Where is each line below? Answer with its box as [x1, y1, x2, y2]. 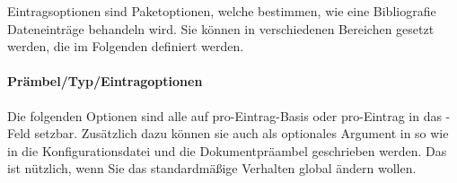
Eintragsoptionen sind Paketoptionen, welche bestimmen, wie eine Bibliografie [7, 2, 436, 20]
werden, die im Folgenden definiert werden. [7, 37, 244, 56]
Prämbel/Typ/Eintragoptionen [7, 72, 203, 91]
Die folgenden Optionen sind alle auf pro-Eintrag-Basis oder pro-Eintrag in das [7, 106, 442, 125]
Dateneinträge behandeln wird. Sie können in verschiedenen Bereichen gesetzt [7, 19, 435, 38]
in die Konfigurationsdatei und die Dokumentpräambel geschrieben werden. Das [7, 141, 447, 160]
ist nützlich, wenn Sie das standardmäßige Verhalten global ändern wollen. [7, 159, 417, 178]
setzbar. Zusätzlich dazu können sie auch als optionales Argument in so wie [34, 124, 449, 143]
